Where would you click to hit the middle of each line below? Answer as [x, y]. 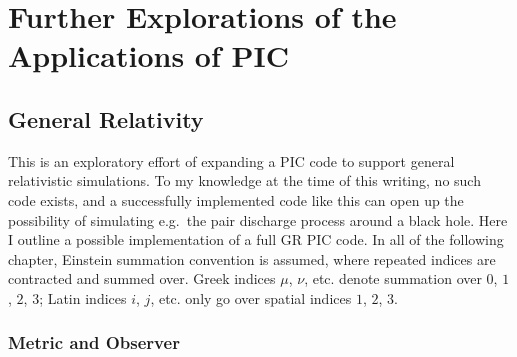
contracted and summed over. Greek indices [142, 278]
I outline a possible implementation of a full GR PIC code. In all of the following [256, 239]
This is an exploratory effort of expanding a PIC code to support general [231, 160]
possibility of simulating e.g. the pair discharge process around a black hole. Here [258, 219]
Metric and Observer [94, 342]
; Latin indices [83, 297]
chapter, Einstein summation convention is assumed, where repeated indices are [252, 258]
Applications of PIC [148, 55]
